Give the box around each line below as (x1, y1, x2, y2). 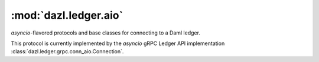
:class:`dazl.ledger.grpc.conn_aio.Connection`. (11, 48, 124, 55)
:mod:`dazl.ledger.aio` (11, 9, 123, 22)
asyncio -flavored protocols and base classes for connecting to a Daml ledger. (11, 29, 201, 36)
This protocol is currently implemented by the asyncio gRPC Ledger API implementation (11, 40, 225, 47)
